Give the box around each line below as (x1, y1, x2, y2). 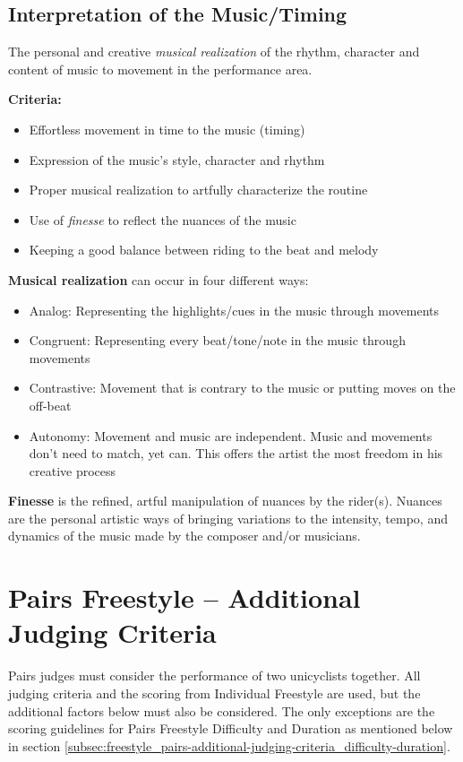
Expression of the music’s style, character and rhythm (29, 150, 325, 169)
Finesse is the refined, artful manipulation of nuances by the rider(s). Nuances (8, 491, 442, 510)
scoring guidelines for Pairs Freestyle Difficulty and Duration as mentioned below (8, 719, 453, 738)
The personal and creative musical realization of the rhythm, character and (8, 42, 420, 61)
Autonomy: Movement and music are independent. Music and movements (29, 426, 433, 445)
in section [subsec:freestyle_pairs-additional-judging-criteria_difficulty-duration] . (8, 736, 450, 755)
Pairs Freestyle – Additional (8, 579, 361, 616)
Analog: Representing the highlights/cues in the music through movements (29, 300, 439, 319)
